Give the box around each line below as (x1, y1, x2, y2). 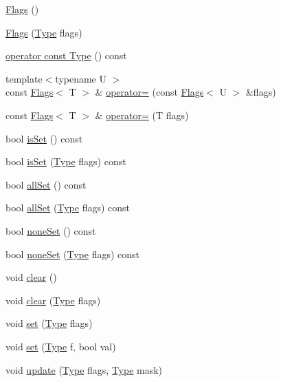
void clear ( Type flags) (5, 293, 101, 307)
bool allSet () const (5, 177, 87, 191)
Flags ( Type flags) (5, 25, 82, 39)
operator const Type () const (5, 48, 127, 63)
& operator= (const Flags (95, 85, 204, 99)
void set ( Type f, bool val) (5, 339, 116, 353)
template (5, 71, 43, 85)
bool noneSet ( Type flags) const (5, 246, 140, 261)
